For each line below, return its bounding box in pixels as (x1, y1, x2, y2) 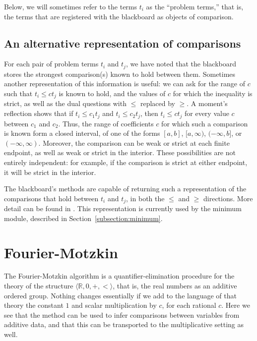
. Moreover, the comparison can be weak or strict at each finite (38, 137, 230, 148)
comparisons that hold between (4, 193, 99, 203)
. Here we (221, 300, 250, 310)
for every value (185, 108, 229, 118)
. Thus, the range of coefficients (58, 118, 154, 128)
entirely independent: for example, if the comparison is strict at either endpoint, (4, 157, 248, 167)
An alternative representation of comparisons (4, 35, 241, 51)
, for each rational (162, 300, 216, 310)
